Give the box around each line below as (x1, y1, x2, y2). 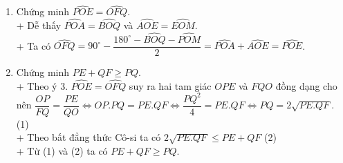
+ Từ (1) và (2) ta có (16, 144, 108, 158)
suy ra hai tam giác (129, 78, 212, 93)
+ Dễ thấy (16, 18, 62, 32)
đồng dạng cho (275, 78, 337, 93)
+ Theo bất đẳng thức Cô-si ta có (16, 130, 161, 144)
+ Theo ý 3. (16, 78, 68, 93)
